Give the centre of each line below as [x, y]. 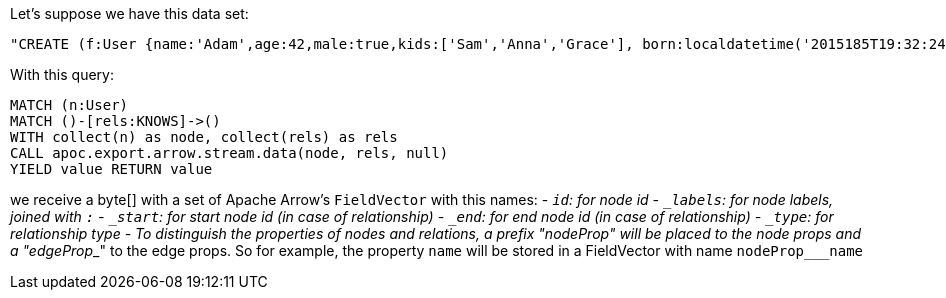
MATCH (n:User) [69, 105]
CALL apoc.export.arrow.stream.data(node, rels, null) [229, 153]
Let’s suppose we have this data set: [129, 13]
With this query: [62, 74]
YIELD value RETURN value [111, 169]
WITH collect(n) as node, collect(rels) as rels [204, 137]
